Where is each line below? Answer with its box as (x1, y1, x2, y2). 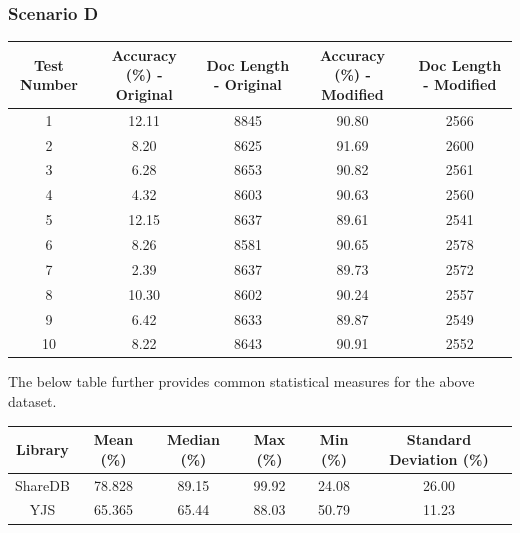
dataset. (8, 391, 57, 412)
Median (166, 429, 220, 450)
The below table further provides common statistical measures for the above (8, 371, 475, 392)
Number (19, 74, 78, 95)
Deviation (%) (389, 448, 489, 469)
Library (16, 438, 69, 459)
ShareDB (15, 474, 70, 495)
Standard (406, 429, 472, 450)
